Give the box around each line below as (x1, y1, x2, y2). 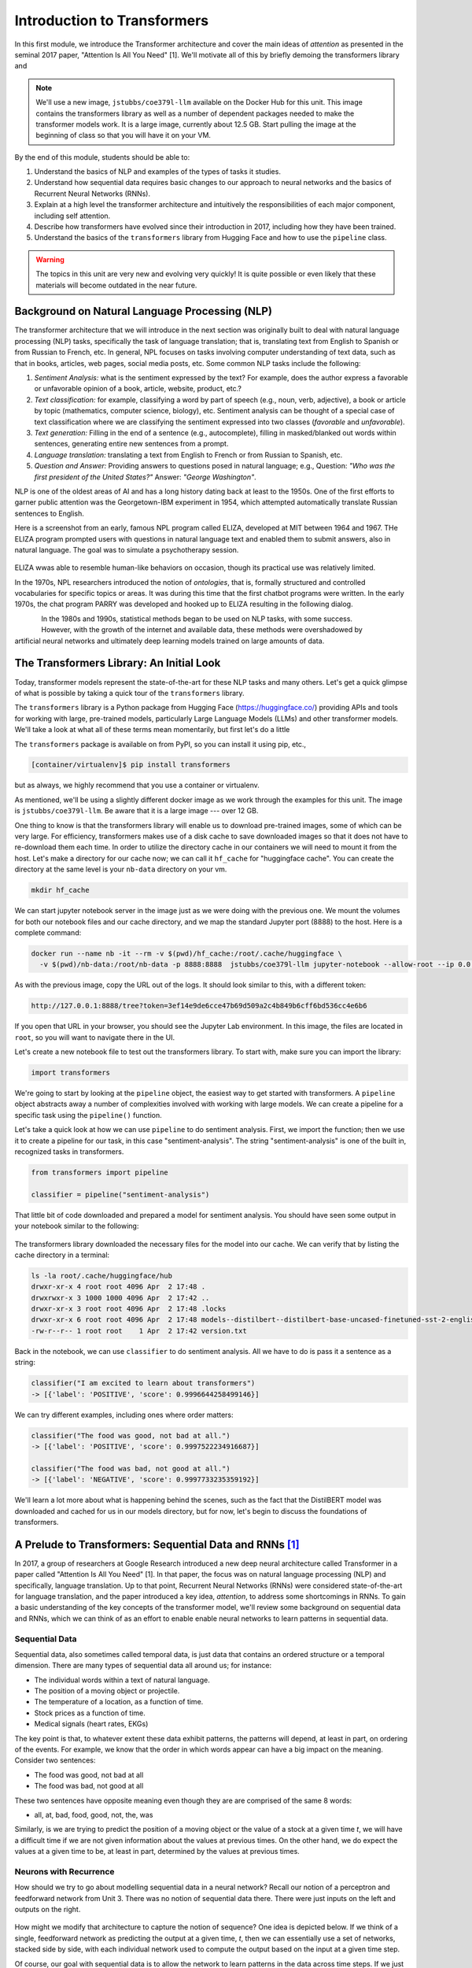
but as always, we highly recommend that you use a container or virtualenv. (14, 780, 260, 790)
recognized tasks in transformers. (14, 1146, 124, 1156)
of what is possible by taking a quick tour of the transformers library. (14, 688, 245, 697)
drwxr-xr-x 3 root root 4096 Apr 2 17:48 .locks (31, 1304, 227, 1314)
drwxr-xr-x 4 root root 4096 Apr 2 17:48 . (31, 1282, 206, 1291)
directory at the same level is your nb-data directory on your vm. (14, 864, 227, 874)
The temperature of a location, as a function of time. (34, 1697, 204, 1707)
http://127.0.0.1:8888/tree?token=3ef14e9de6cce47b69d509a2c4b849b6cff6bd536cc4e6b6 (31, 1001, 367, 1011)
